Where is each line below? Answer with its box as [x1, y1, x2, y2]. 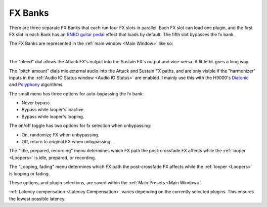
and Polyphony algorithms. [9, 82, 64, 87]
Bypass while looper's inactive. [21, 107, 85, 113]
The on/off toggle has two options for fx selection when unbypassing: [9, 123, 151, 128]
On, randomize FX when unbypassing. [21, 131, 99, 138]
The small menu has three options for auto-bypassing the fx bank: [9, 90, 144, 96]
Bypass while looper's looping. [21, 114, 84, 120]
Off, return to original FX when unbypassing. [21, 139, 112, 145]
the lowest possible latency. [9, 196, 66, 202]
